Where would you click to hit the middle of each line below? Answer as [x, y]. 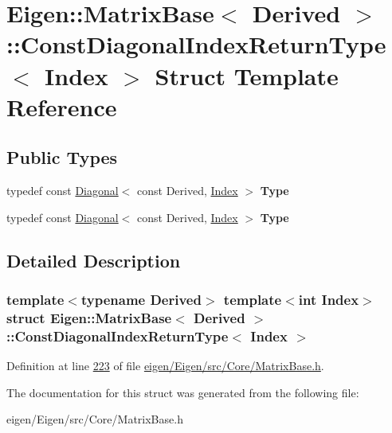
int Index [329, 300]
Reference [62, 106]
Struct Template [247, 75]
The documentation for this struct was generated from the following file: [183, 392]
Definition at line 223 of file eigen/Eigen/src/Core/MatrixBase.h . [165, 366]
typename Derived [141, 300]
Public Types [62, 157]
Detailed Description [94, 260]
